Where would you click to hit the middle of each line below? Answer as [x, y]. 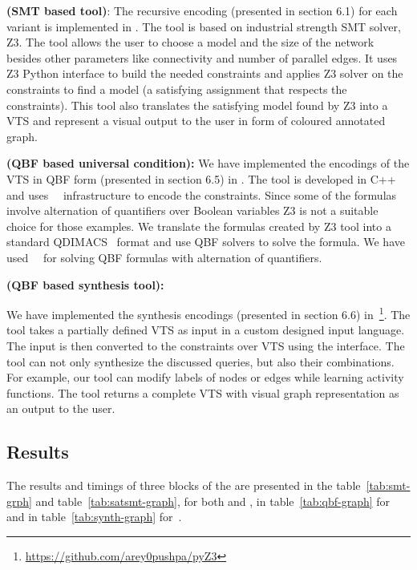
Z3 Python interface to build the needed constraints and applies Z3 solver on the [205, 73]
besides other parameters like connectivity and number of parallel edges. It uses [202, 57]
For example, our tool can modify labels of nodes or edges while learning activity [205, 377]
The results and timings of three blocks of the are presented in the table [184, 485]
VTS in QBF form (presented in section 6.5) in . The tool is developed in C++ [201, 178]
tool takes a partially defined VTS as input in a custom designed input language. [206, 330]
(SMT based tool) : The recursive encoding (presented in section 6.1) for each [202, 10]
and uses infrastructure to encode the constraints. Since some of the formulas [202, 194]
